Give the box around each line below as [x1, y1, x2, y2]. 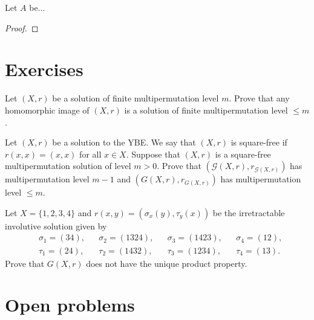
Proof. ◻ [5, 21, 39, 34]
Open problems [5, 292, 135, 317]
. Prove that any [229, 92, 290, 104]
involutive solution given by [5, 219, 107, 232]
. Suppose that [126, 147, 180, 160]
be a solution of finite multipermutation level [52, 92, 219, 104]
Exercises [5, 57, 83, 82]
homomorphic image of [5, 103, 90, 116]
